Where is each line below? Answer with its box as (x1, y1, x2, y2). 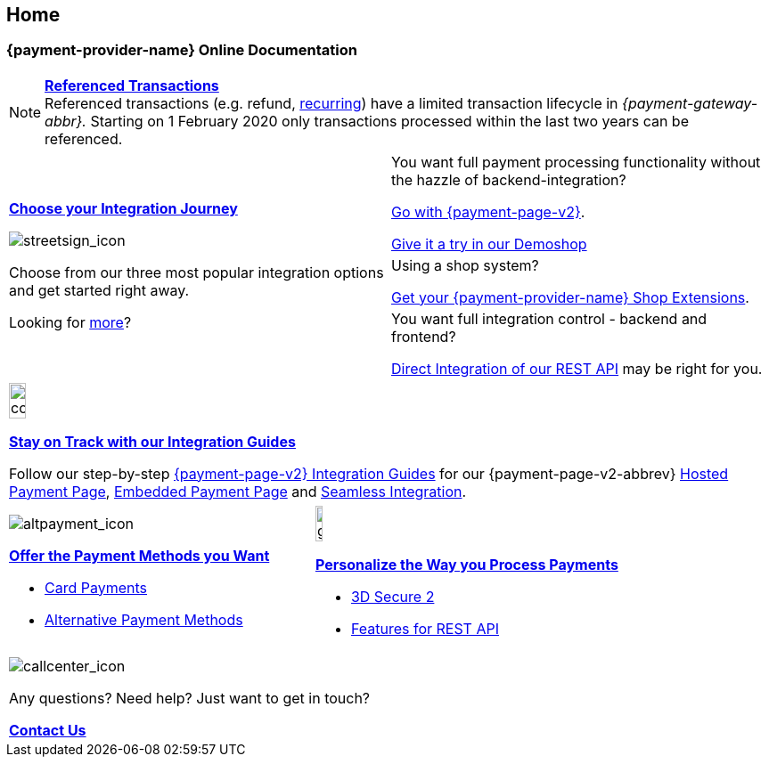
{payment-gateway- (622, 93, 758, 112)
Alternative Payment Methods (45, 610, 243, 629)
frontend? (391, 327, 456, 345)
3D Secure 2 (350, 587, 435, 606)
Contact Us (9, 720, 86, 739)
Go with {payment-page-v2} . (391, 202, 585, 221)
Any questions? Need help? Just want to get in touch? (9, 688, 371, 707)
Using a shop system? (391, 256, 539, 274)
